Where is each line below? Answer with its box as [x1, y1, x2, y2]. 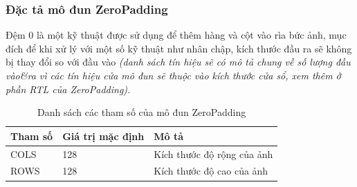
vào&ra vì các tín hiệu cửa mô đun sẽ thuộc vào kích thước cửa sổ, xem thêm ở [6, 68, 341, 82]
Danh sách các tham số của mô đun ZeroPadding [37, 105, 246, 119]
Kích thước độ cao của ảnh [154, 164, 268, 178]
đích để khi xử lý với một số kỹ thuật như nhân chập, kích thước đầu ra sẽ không [6, 41, 352, 55]
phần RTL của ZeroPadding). [6, 81, 131, 96]
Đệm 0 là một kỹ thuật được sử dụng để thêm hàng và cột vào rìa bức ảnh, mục [6, 28, 347, 42]
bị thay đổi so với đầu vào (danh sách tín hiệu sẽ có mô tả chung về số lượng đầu [6, 55, 351, 69]
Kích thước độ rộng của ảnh [154, 146, 273, 161]
